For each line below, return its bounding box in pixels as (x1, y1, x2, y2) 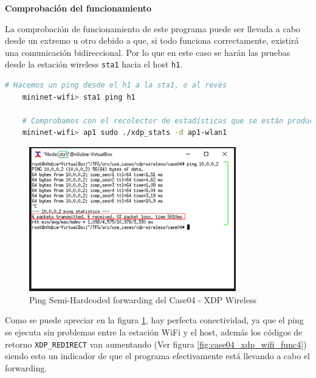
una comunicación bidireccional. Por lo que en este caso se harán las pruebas (5, 46, 290, 58)
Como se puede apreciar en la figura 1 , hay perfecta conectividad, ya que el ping (5, 314, 304, 326)
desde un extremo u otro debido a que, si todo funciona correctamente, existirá (5, 34, 299, 47)
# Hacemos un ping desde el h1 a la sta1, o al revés (5, 81, 227, 90)
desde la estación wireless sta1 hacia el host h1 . (5, 58, 183, 70)
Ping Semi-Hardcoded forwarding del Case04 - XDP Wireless (29, 293, 256, 306)
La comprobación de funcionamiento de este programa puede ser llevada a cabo (5, 22, 300, 35)
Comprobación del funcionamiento (5, 2, 151, 14)
